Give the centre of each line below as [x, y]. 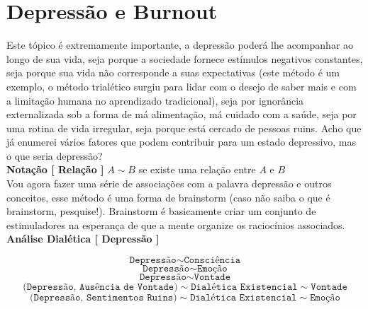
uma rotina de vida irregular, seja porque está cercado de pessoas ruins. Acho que [184, 128]
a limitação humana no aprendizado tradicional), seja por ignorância [155, 100]
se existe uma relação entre [197, 169]
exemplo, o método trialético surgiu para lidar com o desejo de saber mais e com [182, 86]
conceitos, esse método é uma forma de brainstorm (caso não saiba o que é [168, 197]
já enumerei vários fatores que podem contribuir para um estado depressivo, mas [182, 142]
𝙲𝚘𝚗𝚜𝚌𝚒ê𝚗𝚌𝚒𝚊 [212, 261]
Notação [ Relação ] [55, 169]
